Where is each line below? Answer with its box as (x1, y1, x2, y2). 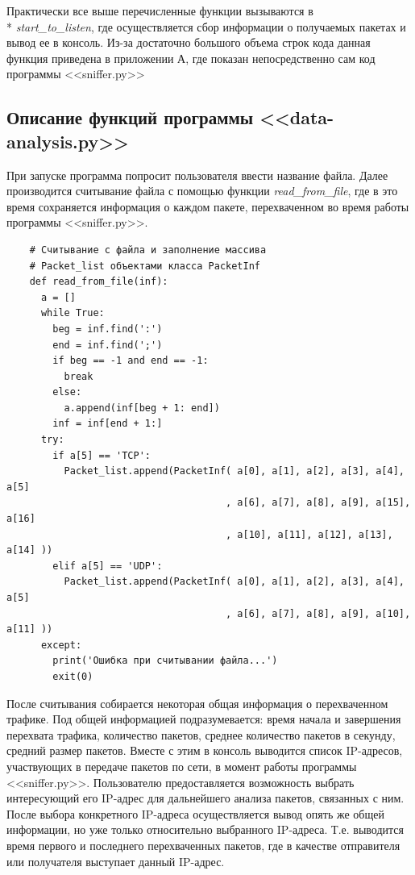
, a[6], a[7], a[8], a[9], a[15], (226, 497, 411, 509)
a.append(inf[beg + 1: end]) (64, 402, 220, 414)
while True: (40, 307, 105, 319)
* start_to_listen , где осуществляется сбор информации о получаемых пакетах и (6, 18, 406, 35)
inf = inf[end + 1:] (52, 418, 163, 430)
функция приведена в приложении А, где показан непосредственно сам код (6, 49, 376, 66)
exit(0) (52, 670, 93, 682)
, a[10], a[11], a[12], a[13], (226, 528, 393, 540)
